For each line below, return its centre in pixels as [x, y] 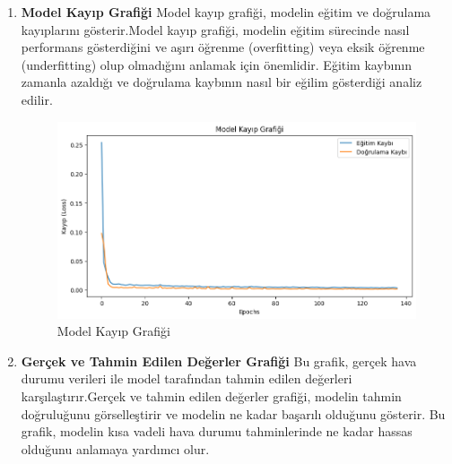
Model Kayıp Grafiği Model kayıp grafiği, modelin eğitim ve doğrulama [226, 12]
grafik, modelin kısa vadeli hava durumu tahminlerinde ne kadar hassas [217, 431]
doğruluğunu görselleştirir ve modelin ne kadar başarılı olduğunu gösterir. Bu [233, 413]
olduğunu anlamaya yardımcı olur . [115, 448]
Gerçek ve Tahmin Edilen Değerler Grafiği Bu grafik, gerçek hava [219, 361]
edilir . [37, 99]
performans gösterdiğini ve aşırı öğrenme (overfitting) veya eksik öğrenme [223, 47]
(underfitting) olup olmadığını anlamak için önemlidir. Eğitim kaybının [216, 64]
